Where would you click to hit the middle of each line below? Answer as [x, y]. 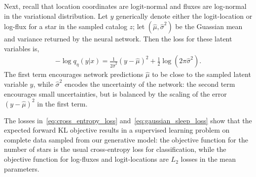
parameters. [22, 168]
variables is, [22, 48]
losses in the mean [208, 159]
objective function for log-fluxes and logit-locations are [86, 159]
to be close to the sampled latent [201, 74]
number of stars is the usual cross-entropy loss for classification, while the [115, 149]
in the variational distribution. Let [56, 16]
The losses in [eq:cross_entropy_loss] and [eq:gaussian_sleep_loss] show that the [128, 120]
